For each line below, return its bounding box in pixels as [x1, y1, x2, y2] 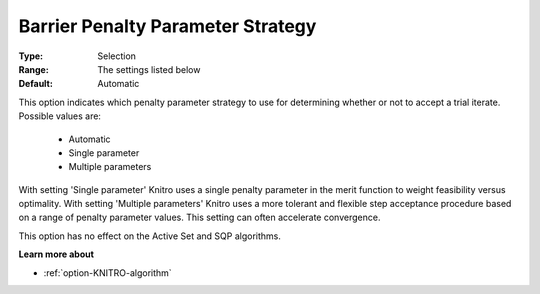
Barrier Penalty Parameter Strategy [18, 15, 317, 37]
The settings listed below [97, 63, 201, 75]
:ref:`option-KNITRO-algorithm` [43, 266, 172, 279]
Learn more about [18, 248, 95, 260]
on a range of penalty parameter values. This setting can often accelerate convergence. [18, 211, 381, 224]
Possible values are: [18, 110, 102, 122]
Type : [18, 50, 44, 62]
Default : [18, 78, 54, 90]
